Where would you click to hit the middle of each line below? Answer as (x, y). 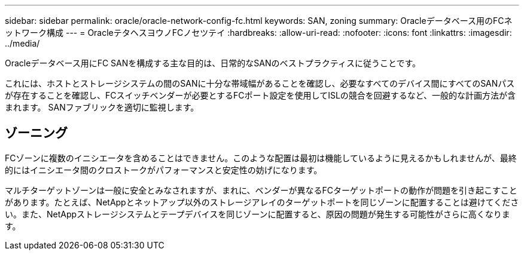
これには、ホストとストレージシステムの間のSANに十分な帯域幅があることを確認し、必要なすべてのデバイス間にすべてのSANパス (260, 83)
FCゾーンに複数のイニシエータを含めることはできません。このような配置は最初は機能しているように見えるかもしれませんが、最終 (261, 158)
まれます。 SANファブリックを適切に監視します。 (102, 107)
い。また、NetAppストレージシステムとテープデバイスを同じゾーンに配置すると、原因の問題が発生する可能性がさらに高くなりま (258, 214)
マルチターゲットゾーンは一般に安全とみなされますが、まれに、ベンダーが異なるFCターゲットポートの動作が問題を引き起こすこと (261, 190)
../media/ (22, 43)
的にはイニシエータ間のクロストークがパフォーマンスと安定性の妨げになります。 (164, 170)
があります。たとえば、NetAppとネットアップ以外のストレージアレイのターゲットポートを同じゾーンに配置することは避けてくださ (262, 202)
